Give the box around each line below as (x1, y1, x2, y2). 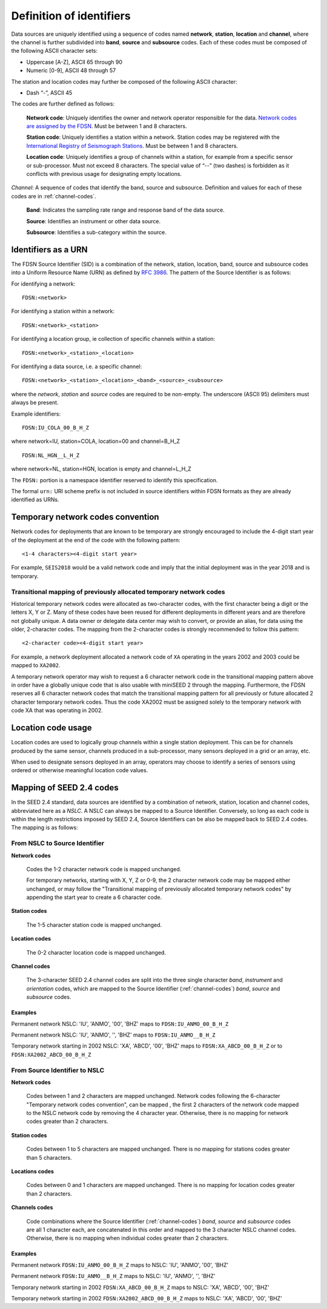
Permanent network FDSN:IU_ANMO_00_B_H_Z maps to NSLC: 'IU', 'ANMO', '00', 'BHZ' (11, 1261, 229, 1268)
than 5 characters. (26, 1154, 72, 1161)
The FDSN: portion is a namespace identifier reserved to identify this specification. (11, 476, 218, 483)
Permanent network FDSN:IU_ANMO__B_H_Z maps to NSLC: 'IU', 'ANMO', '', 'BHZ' (11, 1273, 216, 1280)
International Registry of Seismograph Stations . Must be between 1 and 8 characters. (26, 142, 239, 149)
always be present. (11, 399, 59, 406)
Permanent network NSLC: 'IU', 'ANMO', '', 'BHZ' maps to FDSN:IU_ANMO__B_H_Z (11, 1031, 216, 1038)
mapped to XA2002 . (11, 662, 61, 669)
